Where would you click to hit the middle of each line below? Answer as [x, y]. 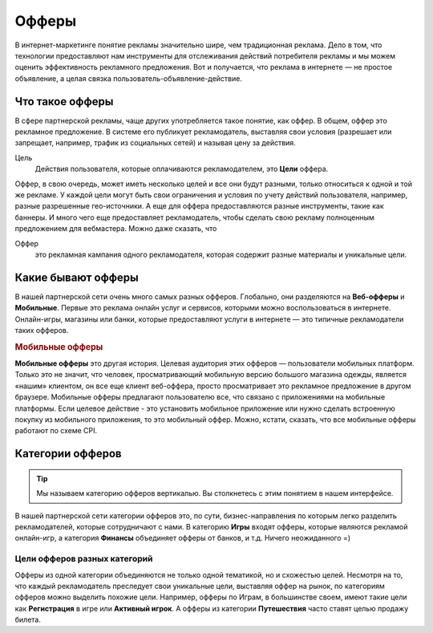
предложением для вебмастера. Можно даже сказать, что [116, 229]
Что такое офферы [64, 101]
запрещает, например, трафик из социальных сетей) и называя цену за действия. [155, 143]
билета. [28, 620]
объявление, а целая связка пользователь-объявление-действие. [128, 78]
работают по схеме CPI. [56, 431]
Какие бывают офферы [77, 277]
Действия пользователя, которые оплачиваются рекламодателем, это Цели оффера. [182, 169]
